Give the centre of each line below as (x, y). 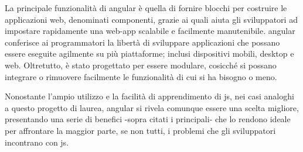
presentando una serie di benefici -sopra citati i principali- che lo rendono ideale (148, 119)
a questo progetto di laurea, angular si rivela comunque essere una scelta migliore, (152, 107)
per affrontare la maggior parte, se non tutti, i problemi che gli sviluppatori (140, 130)
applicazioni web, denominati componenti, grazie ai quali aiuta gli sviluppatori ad (151, 19)
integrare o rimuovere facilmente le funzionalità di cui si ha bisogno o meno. (141, 76)
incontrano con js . (37, 142)
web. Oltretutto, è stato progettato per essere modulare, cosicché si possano (141, 65)
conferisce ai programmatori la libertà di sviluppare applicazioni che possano (142, 42)
